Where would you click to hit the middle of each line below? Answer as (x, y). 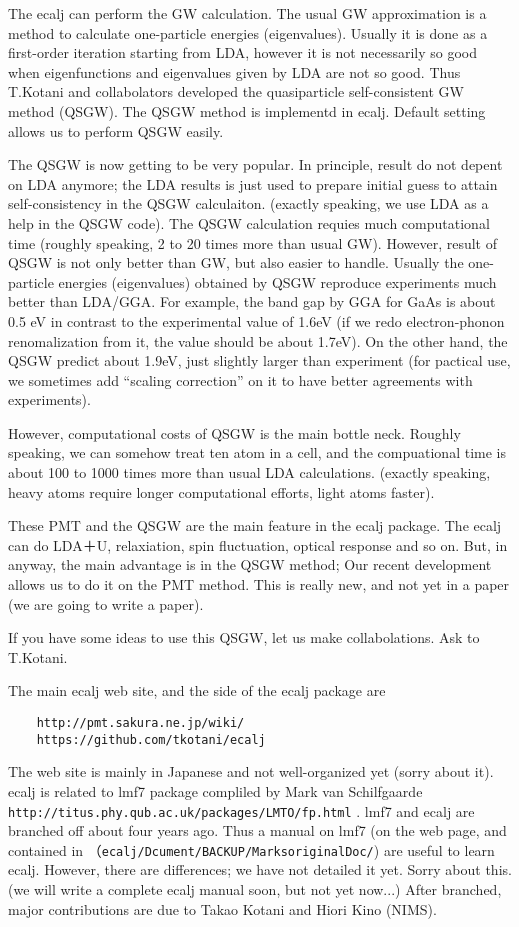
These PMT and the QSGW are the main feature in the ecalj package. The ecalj (255, 525)
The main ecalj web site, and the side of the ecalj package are (197, 690)
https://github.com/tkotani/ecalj (151, 739)
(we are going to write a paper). (106, 603)
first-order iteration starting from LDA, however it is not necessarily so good (242, 52)
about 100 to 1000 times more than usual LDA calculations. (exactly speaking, (249, 472)
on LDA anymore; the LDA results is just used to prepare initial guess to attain (253, 183)
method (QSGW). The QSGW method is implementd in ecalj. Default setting (247, 110)
